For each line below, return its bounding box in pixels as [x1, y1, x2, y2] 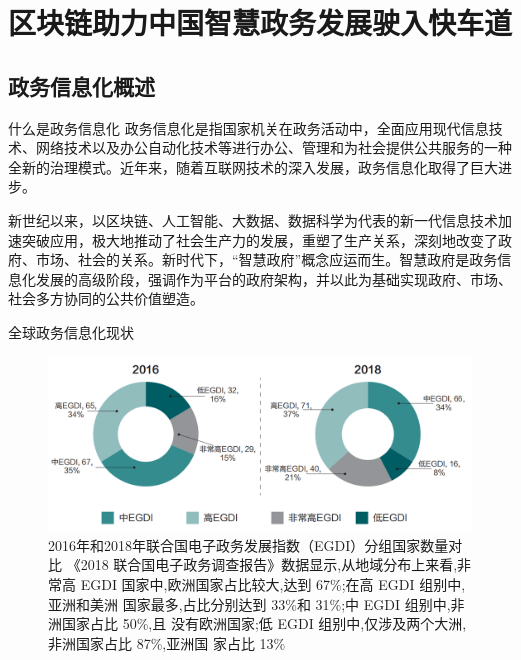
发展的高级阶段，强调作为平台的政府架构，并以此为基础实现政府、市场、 [35, 268, 512, 289]
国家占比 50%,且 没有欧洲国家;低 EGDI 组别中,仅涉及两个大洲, [61, 613, 467, 634]
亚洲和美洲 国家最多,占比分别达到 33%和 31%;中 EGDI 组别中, [48, 593, 451, 614]
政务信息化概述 [8, 70, 155, 101]
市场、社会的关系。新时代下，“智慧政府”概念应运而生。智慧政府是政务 [35, 249, 498, 270]
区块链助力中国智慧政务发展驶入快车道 [8, 2, 513, 43]
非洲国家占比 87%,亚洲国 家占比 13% [48, 632, 286, 653]
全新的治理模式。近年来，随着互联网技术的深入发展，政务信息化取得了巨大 [8, 156, 498, 177]
